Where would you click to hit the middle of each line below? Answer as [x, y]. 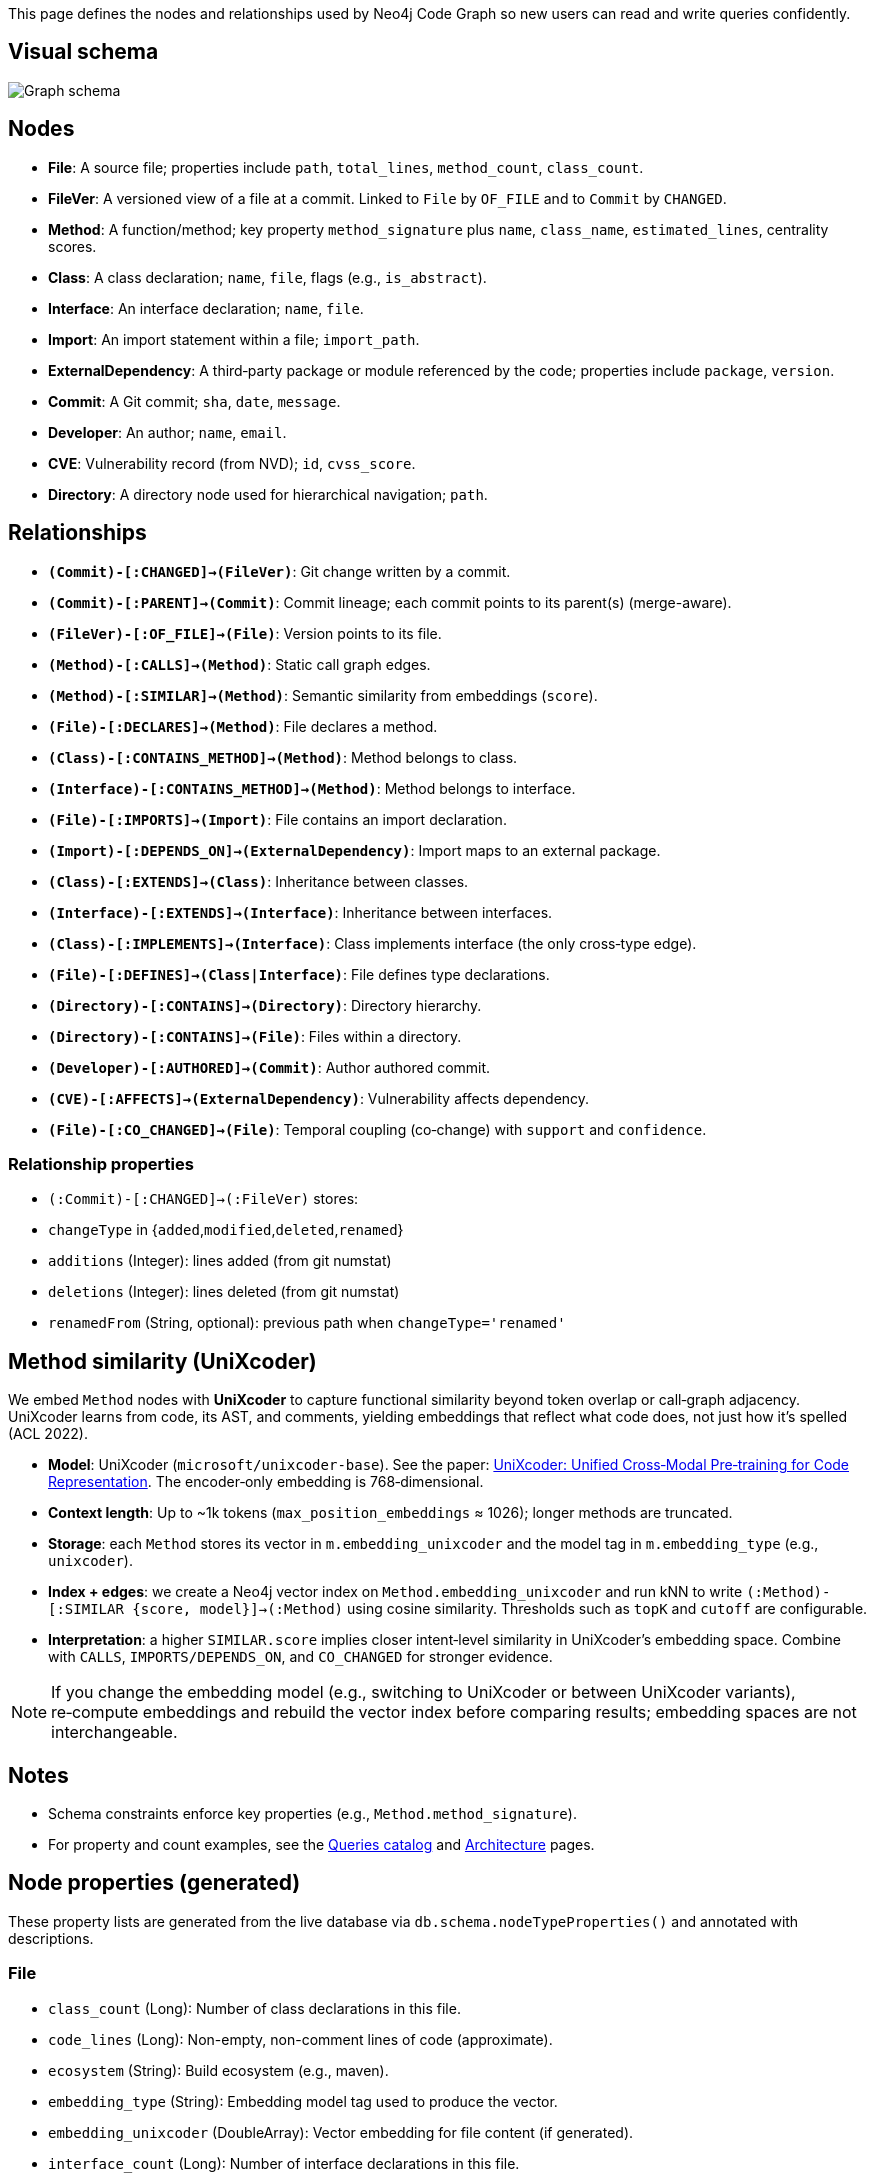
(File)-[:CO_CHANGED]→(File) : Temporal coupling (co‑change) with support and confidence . [377, 1129]
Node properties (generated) [154, 1883]
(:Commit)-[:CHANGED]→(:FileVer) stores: [203, 1199]
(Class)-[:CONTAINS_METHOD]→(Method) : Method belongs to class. [283, 757]
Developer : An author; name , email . [167, 432]
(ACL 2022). [48, 1434]
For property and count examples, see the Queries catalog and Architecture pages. [321, 1844]
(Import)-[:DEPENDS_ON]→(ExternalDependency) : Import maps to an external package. [354, 850]
